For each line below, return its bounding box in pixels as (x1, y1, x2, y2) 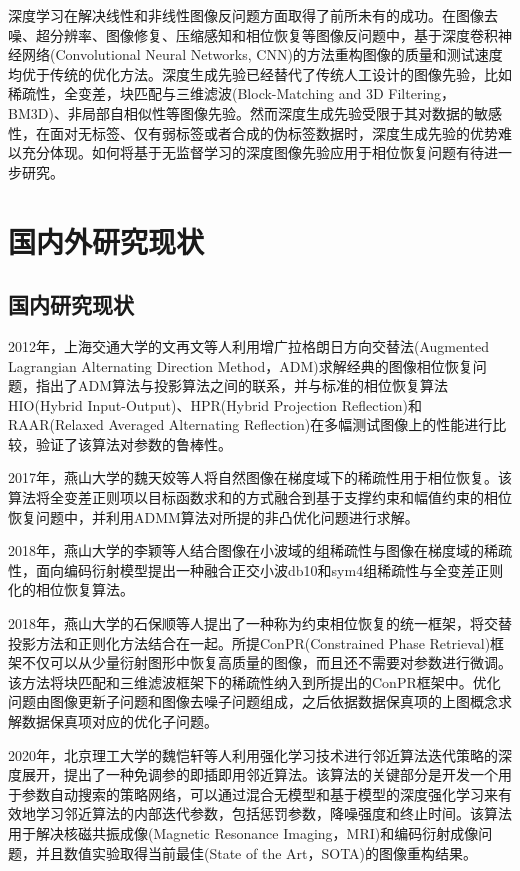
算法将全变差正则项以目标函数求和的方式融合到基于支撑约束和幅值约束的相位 (8, 487, 512, 508)
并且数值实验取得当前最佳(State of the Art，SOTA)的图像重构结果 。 (35, 842, 478, 863)
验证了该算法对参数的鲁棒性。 (35, 433, 232, 454)
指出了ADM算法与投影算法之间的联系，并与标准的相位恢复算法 (35, 375, 449, 396)
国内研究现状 (8, 289, 134, 320)
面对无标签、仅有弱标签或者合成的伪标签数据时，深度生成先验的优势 (49, 122, 498, 143)
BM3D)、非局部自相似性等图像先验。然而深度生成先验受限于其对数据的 (8, 102, 474, 123)
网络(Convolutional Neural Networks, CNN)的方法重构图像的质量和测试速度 (21, 44, 503, 65)
